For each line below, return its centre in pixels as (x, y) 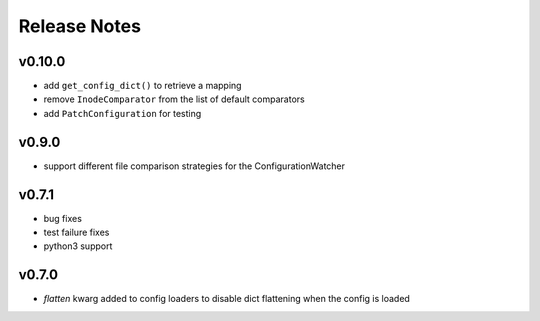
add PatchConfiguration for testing (122, 113)
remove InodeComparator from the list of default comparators (174, 99)
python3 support (78, 246)
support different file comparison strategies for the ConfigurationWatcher (194, 166)
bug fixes (62, 218)
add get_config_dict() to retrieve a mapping (142, 86)
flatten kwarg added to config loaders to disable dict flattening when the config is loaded (226, 299)
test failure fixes (76, 232)
